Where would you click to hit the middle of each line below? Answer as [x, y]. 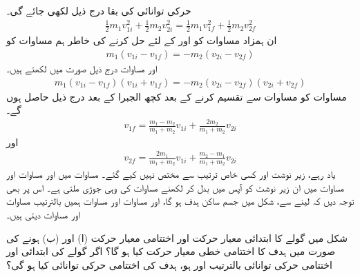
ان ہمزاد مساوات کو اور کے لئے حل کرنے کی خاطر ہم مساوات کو [142, 40]
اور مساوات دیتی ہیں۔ [44, 215]
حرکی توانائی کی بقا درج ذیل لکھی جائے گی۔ [99, 10]
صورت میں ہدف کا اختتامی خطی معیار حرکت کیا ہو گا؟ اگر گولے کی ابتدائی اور [171, 251]
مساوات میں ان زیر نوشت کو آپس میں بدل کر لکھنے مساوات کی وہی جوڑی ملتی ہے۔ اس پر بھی [175, 187]
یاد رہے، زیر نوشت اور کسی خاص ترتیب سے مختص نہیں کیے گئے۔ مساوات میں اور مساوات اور [171, 174]
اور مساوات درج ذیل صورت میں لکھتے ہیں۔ [82, 68]
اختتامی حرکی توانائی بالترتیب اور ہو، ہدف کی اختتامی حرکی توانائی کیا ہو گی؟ [169, 264]
